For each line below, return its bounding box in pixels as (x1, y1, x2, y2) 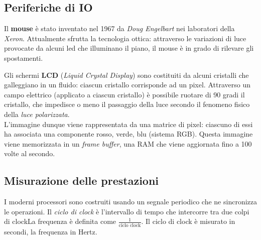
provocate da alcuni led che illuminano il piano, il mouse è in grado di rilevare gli (4, 43, 254, 53)
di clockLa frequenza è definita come (4, 216, 116, 226)
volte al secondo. (4, 148, 55, 159)
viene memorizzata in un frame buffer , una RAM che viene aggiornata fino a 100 (4, 138, 252, 149)
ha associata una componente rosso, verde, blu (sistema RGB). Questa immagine (4, 129, 253, 139)
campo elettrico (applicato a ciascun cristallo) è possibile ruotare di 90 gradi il (4, 89, 245, 99)
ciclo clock (118, 222, 141, 228)
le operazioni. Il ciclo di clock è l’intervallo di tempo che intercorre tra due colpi (4, 206, 249, 216)
